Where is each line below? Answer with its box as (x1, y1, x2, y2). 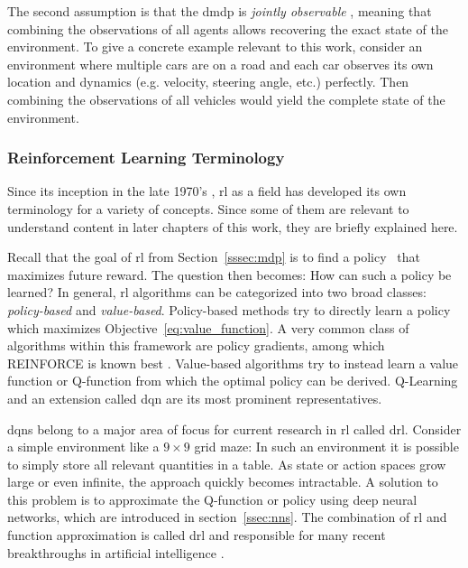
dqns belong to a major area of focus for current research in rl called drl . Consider (7, 419, 462, 438)
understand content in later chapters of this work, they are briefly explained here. (7, 217, 458, 236)
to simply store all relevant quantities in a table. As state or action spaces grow (7, 454, 446, 473)
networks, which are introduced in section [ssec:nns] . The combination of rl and (7, 507, 447, 526)
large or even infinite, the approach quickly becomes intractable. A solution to (7, 472, 438, 491)
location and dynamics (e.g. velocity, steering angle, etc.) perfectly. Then (7, 72, 409, 91)
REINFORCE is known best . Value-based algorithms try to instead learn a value (7, 353, 459, 372)
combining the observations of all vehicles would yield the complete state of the (7, 89, 445, 108)
